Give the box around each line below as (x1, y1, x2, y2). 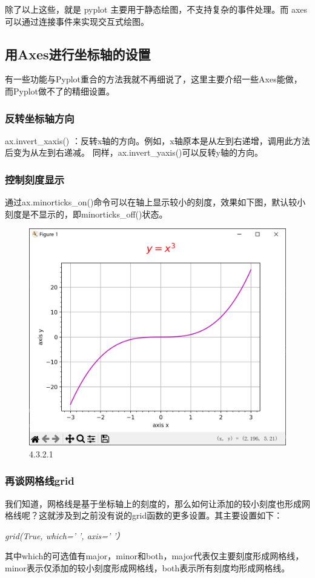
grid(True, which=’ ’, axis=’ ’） (5, 529, 125, 542)
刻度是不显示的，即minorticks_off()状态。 (5, 207, 168, 220)
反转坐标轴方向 (5, 110, 75, 125)
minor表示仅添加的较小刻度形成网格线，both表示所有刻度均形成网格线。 (5, 561, 290, 574)
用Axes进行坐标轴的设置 (5, 44, 151, 63)
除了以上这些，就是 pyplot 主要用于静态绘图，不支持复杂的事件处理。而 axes (5, 3, 308, 15)
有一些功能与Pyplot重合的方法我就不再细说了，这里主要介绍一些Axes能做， (5, 73, 302, 85)
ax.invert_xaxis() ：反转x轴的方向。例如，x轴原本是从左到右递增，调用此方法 (5, 134, 310, 147)
